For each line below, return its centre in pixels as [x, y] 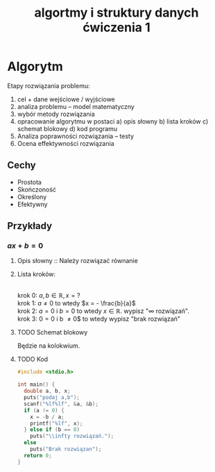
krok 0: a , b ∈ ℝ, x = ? [49, 296]
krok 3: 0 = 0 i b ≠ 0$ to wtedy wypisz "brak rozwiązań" [99, 319]
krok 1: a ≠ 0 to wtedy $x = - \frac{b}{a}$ [77, 303]
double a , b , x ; [47, 391]
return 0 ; [38, 455]
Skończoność [37, 189]
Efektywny [32, 204]
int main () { [36, 385]
